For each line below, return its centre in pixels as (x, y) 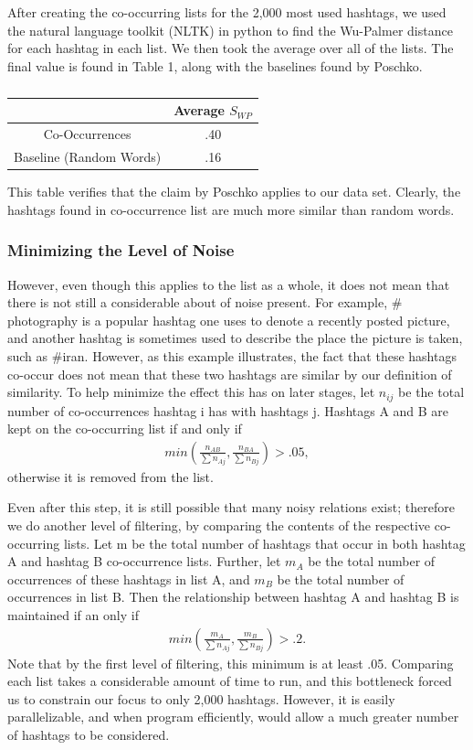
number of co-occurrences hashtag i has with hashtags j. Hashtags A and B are (228, 410)
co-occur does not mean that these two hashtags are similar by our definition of (230, 374)
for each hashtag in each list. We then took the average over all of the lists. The (231, 48)
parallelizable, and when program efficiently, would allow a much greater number (233, 717)
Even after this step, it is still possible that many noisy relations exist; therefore (231, 507)
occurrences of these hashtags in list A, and (129, 579)
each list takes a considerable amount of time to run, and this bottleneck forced (230, 681)
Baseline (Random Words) (88, 157)
